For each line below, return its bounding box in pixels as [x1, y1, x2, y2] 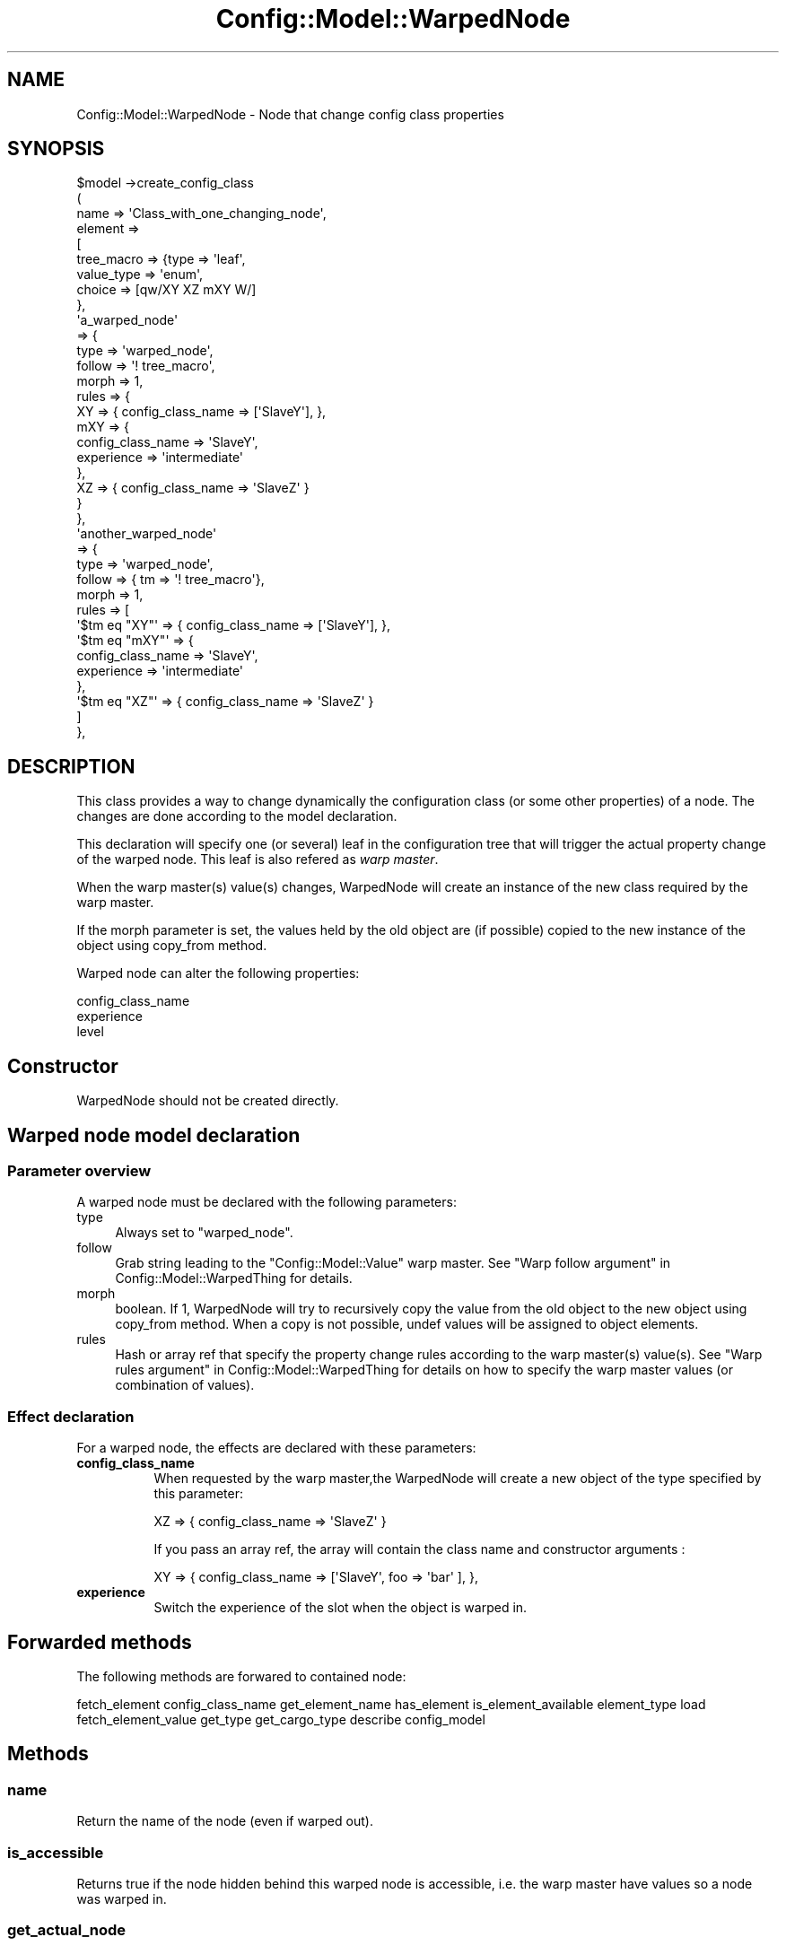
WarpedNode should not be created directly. [76, 1093, 339, 1109]
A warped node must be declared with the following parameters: [76, 1194, 457, 1210]
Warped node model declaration [7, 1123, 301, 1147]
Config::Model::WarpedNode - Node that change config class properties [76, 106, 504, 122]
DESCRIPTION [7, 755, 135, 778]
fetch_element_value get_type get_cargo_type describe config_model [76, 1711, 485, 1727]
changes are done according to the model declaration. [76, 808, 397, 825]
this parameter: [153, 1486, 244, 1502]
